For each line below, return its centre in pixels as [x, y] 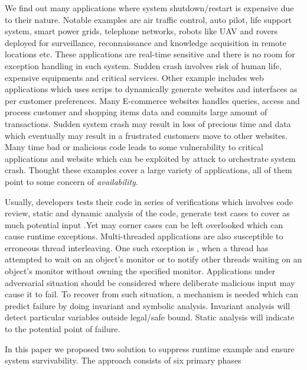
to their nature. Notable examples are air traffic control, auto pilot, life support [148, 19]
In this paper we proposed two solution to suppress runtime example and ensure [150, 348]
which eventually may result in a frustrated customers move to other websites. [146, 135]
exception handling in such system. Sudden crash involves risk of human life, [143, 65]
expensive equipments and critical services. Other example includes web [134, 77]
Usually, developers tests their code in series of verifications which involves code [149, 201]
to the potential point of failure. [63, 329]
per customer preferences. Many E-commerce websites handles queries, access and [152, 100]
